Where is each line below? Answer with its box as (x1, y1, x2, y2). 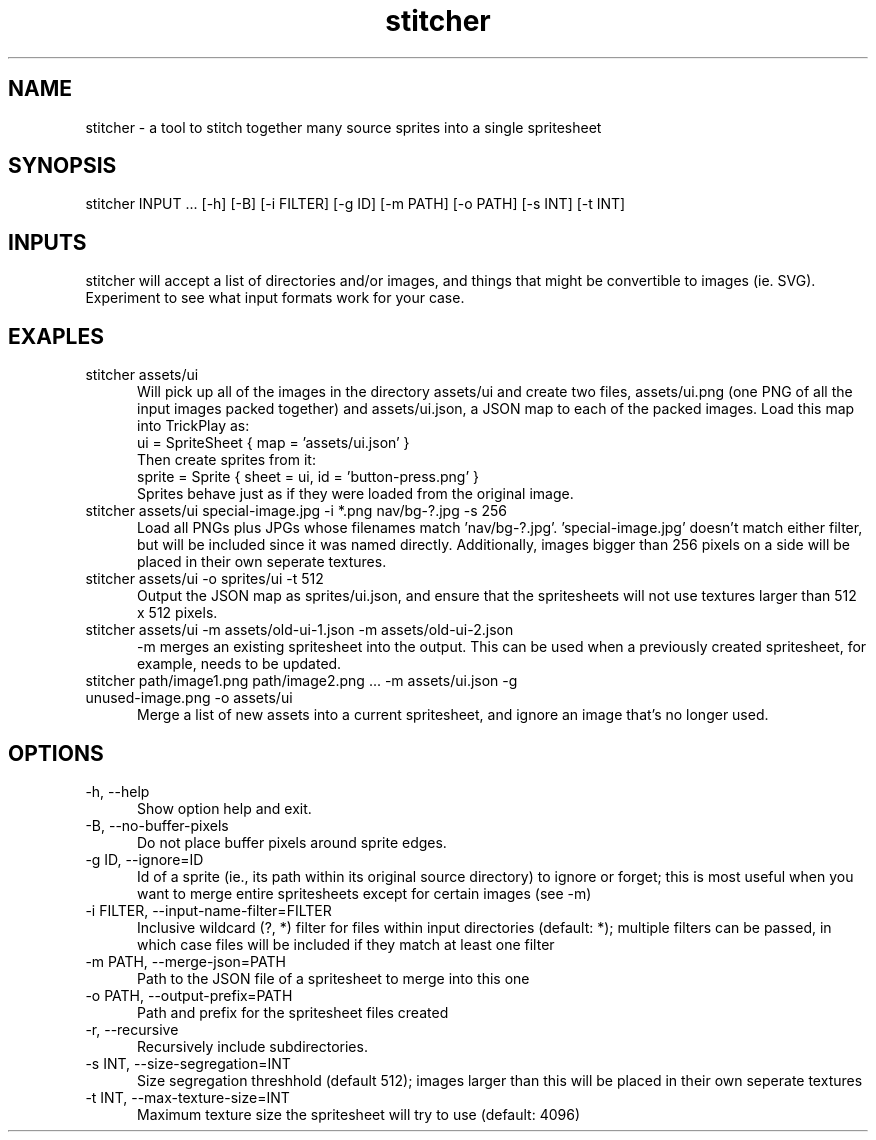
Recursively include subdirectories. (137, 1037, 368, 1055)
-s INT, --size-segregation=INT (85, 1054, 291, 1072)
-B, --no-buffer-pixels (85, 816, 229, 834)
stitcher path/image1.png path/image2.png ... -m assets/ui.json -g (85, 672, 518, 690)
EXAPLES (8, 323, 104, 349)
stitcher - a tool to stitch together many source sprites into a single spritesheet (85, 118, 602, 136)
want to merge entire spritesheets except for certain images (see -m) (137, 884, 592, 902)
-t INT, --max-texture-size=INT (85, 1088, 290, 1106)
